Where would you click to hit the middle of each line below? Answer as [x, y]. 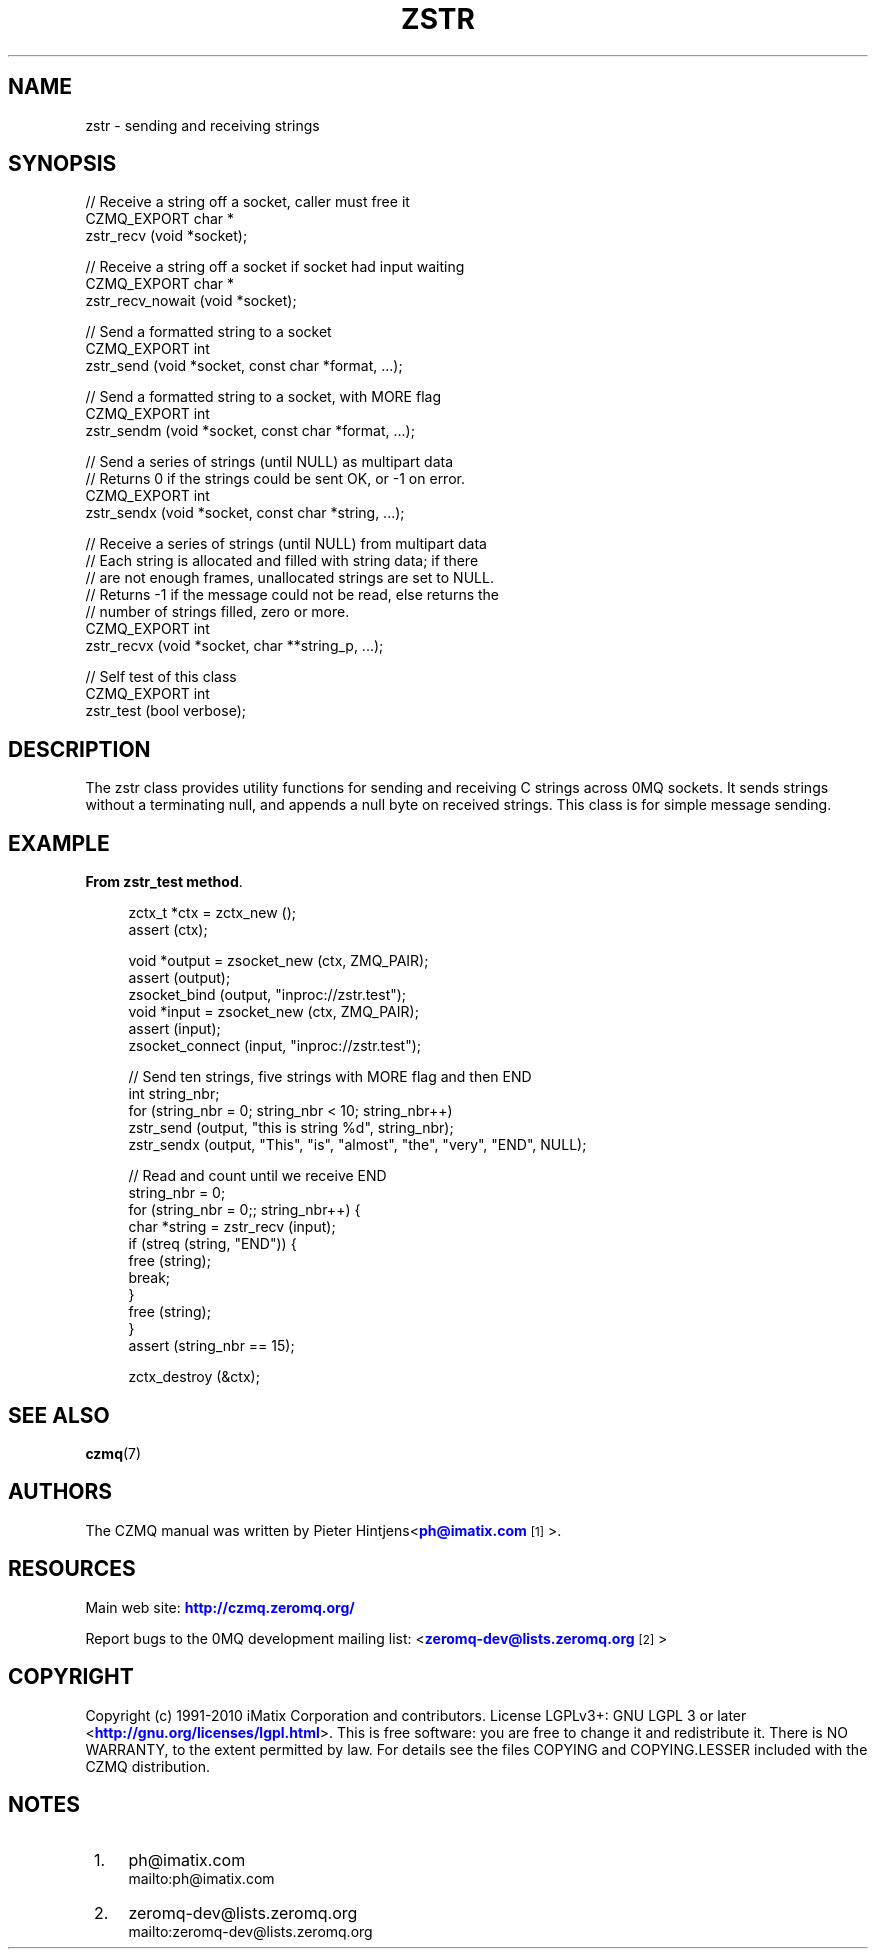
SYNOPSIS [62, 164]
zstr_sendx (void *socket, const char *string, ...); [245, 513]
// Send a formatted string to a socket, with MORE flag [263, 397]
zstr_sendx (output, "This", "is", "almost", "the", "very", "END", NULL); [357, 1145]
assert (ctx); [168, 930]
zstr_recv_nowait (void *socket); [191, 301]
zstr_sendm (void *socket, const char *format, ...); [250, 431]
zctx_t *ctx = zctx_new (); [212, 913]
